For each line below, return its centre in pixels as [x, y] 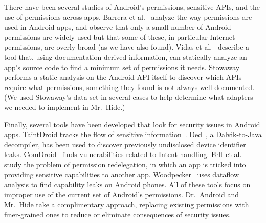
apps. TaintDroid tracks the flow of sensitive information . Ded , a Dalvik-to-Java [133, 134]
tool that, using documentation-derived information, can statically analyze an [126, 57]
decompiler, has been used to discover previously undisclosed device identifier [125, 144]
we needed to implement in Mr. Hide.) [65, 107]
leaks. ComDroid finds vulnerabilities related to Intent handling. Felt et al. [123, 154]
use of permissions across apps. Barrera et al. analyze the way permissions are [128, 17]
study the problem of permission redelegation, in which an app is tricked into [125, 164]
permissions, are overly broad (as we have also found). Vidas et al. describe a [127, 47]
